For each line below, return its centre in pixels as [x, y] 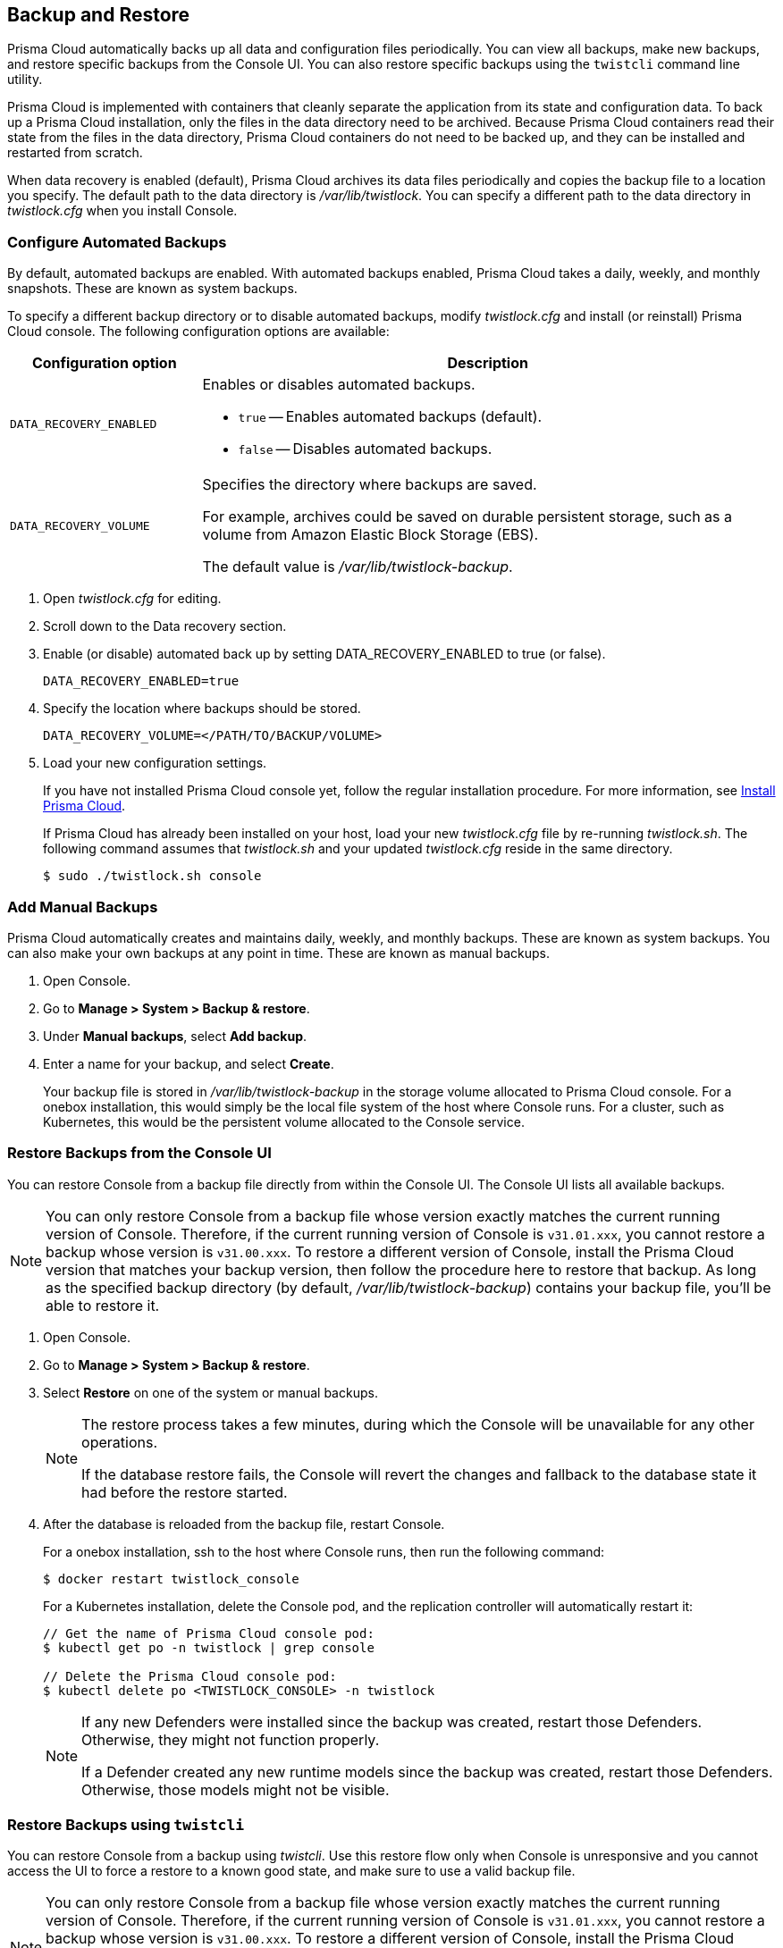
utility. [25, 80]
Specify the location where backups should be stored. [202, 709]
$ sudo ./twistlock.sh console [152, 876]
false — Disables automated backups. [365, 449]
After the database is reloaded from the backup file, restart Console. [244, 1524]
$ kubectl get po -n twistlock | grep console [209, 1647]
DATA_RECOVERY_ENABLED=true [141, 681]
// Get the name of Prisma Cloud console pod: [209, 1633]
